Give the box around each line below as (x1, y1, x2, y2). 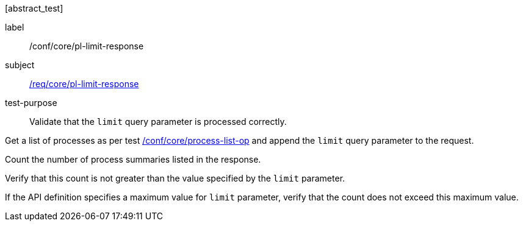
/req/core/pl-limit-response (29, 79, 139, 89)
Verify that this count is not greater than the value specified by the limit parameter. (5, 173, 345, 183)
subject (5, 60, 35, 70)
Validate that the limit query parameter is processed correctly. (29, 116, 287, 127)
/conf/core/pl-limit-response (29, 41, 144, 51)
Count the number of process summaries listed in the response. (5, 154, 261, 164)
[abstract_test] (5, 3, 63, 13)
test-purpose (5, 97, 57, 108)
